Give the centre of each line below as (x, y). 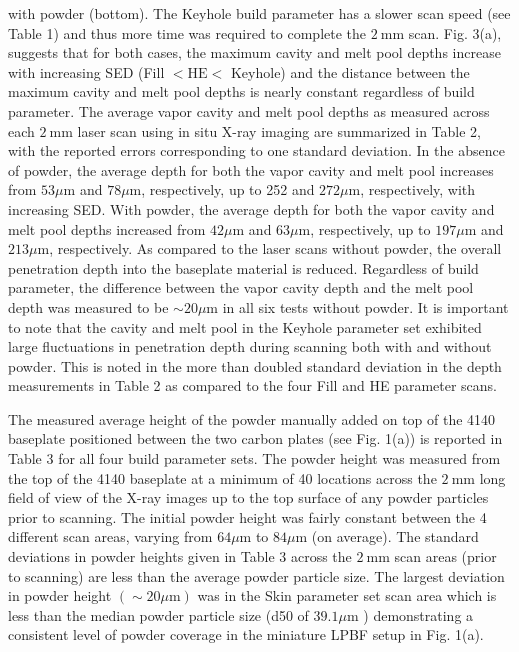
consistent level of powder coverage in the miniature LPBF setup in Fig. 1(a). (246, 634)
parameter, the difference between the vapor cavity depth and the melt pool (241, 287)
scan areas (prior (445, 556)
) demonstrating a (418, 614)
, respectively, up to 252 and (228, 189)
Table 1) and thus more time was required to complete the (187, 32)
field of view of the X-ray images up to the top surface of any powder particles (248, 497)
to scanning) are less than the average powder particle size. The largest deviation (256, 575)
